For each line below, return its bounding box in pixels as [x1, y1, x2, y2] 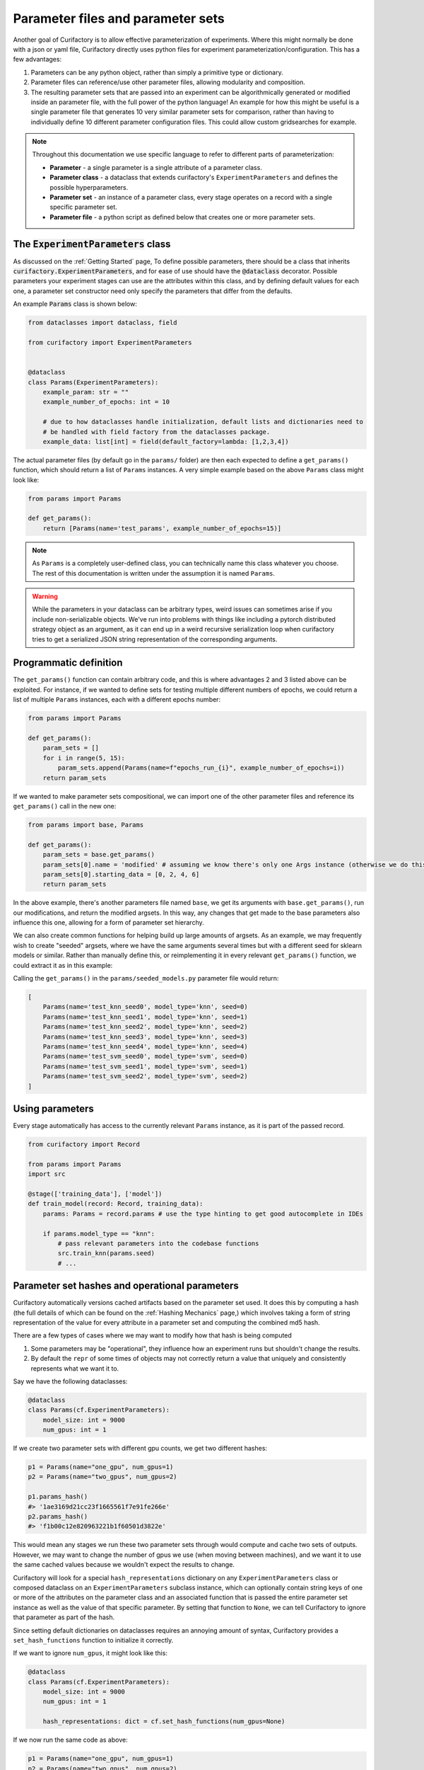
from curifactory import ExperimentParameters [28, 338, 192, 347]
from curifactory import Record [28, 1141, 141, 1148]
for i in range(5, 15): [42, 754, 125, 762]
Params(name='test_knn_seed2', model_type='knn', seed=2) [42, 1023, 248, 1031]
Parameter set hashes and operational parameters [13, 1280, 240, 1292]
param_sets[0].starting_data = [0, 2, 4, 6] [42, 870, 200, 878]
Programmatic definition [13, 657, 123, 669]
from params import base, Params [28, 821, 144, 828]
